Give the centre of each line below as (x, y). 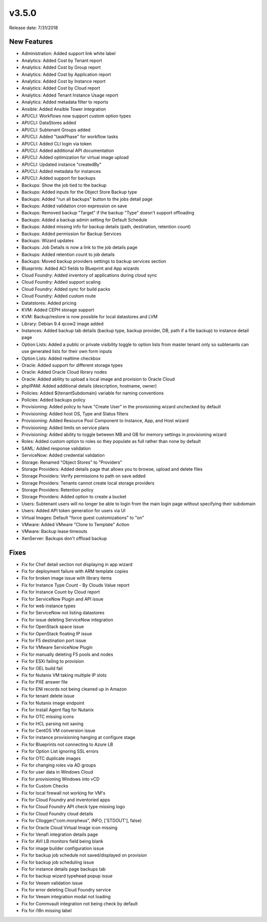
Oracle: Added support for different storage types (72, 365)
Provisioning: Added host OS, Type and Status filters (75, 414)
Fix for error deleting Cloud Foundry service (66, 890)
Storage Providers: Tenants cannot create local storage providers (88, 483)
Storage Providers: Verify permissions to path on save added (84, 476)
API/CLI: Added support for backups (59, 178)
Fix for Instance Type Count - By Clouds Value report (75, 585)
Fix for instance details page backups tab (64, 869)
